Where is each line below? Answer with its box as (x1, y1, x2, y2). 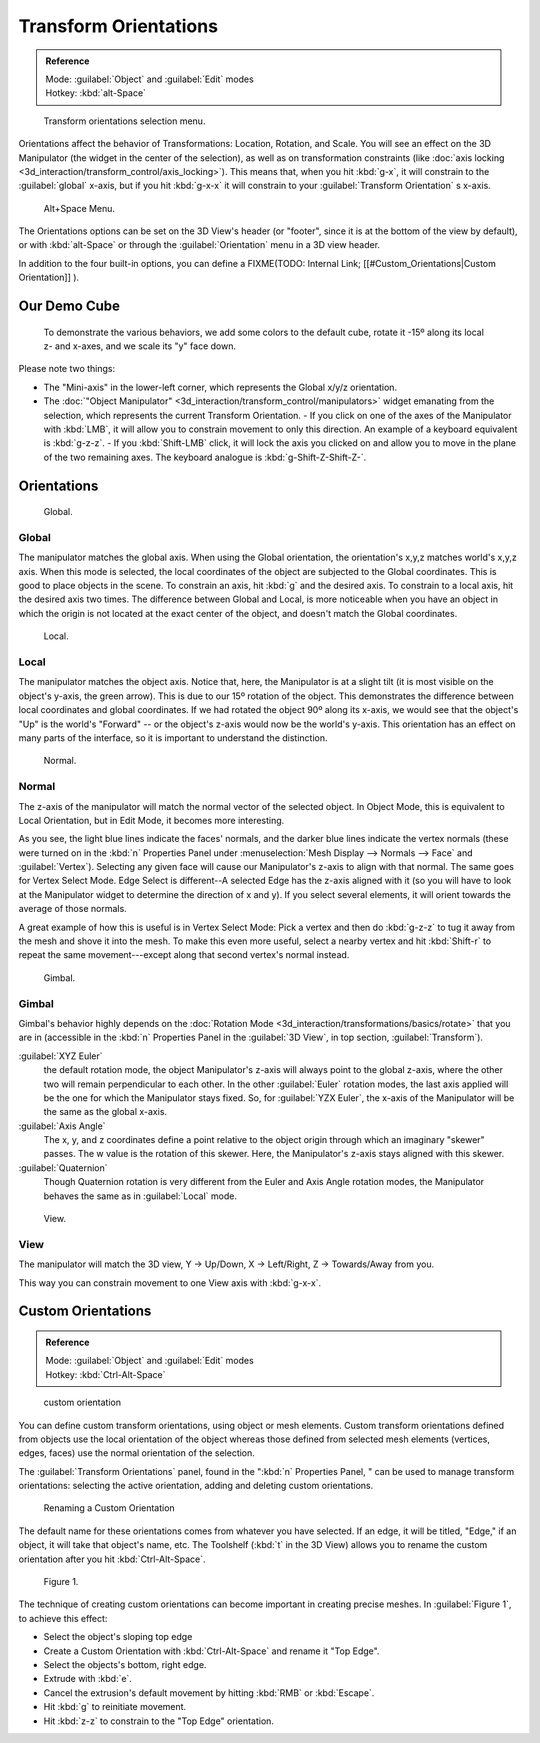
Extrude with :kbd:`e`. (43, 1673, 132, 1685)
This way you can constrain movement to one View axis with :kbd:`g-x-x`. (18, 1276, 322, 1289)
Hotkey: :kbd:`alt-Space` (45, 87, 147, 99)
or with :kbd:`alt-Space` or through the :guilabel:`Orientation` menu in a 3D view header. (18, 239, 380, 251)
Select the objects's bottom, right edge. (43, 1658, 207, 1670)
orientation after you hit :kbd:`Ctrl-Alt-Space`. (18, 1553, 206, 1565)
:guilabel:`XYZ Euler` (18, 1050, 104, 1062)
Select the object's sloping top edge (43, 1631, 193, 1643)
